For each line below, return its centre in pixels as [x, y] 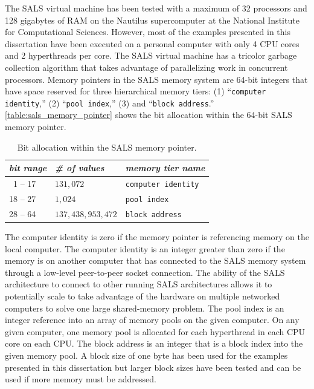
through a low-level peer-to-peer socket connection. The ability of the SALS [145, 272]
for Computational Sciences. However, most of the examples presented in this [148, 32]
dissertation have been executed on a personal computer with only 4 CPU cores [152, 43]
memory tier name [165, 168]
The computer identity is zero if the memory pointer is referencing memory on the [157, 237]
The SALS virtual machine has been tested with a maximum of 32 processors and [156, 8]
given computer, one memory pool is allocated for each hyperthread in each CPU [155, 331]
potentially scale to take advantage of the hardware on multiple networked [143, 296]
